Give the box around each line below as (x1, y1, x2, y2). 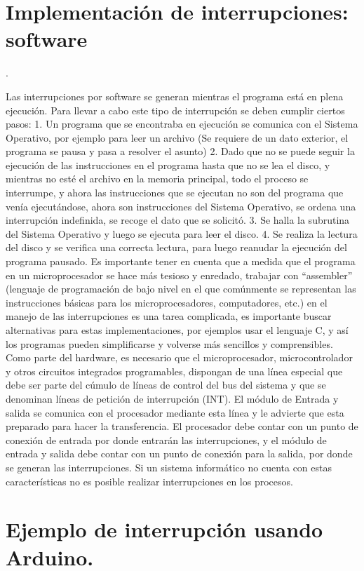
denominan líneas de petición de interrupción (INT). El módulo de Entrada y (6, 391, 339, 405)
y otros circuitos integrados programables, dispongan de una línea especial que (6, 363, 343, 378)
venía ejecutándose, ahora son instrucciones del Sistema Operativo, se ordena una (6, 199, 356, 213)
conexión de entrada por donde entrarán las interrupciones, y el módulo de (6, 432, 327, 447)
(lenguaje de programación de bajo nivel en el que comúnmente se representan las (6, 281, 356, 296)
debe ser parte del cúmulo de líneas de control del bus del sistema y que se (6, 377, 326, 392)
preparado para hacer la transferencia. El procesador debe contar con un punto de (6, 419, 358, 434)
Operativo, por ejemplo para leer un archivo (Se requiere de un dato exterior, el (6, 130, 349, 145)
